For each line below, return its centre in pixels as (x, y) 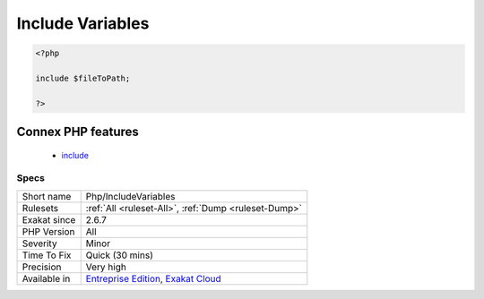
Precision (42, 267)
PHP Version (48, 231)
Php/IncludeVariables (130, 196)
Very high (106, 267)
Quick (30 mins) (120, 255)
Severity (39, 243)
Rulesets (40, 208)
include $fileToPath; (83, 78)
